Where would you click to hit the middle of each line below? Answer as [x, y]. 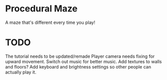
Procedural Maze [41, 9]
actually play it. [21, 72]
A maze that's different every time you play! [50, 22]
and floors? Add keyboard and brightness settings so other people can [78, 67]
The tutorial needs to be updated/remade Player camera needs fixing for [80, 56]
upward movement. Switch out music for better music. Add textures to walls [83, 61]
